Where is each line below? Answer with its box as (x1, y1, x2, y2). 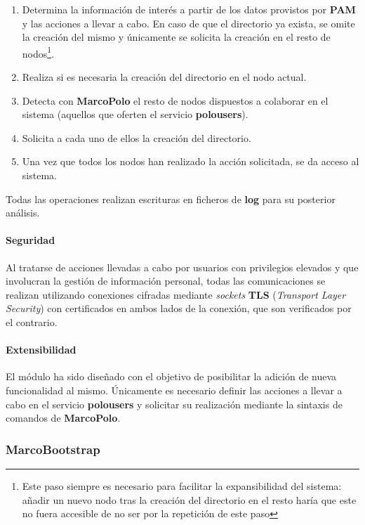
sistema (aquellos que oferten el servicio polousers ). (22, 107, 248, 122)
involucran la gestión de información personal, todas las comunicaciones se (6, 273, 326, 288)
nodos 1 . (22, 44, 55, 60)
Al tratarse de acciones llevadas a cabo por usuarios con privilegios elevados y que (6, 259, 359, 274)
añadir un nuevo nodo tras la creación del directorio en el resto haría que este (22, 492, 357, 507)
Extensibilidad (6, 342, 77, 357)
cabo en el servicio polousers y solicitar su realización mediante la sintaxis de (6, 396, 343, 411)
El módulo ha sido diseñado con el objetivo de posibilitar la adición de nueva (6, 369, 337, 384)
